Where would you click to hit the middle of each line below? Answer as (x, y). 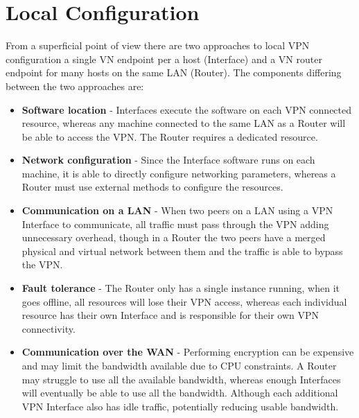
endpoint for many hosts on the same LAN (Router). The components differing (174, 72)
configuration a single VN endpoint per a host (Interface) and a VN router (164, 59)
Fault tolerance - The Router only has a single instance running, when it (181, 288)
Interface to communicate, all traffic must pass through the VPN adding (175, 224)
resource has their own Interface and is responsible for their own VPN (170, 315)
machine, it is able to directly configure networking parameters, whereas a (179, 173)
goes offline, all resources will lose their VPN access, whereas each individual (184, 301)
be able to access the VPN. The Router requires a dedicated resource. (170, 136)
